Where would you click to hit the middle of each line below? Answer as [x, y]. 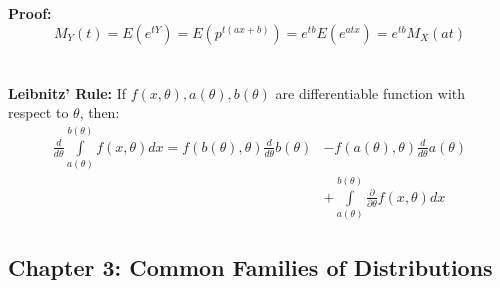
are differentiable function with [370, 92]
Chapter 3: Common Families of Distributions [250, 266]
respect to [38, 112]
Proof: [30, 13]
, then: [99, 112]
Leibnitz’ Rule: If [67, 92]
